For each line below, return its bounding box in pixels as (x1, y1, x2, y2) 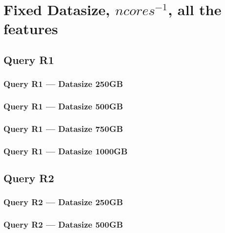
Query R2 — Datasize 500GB (3, 218, 123, 231)
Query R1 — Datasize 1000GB (3, 145, 128, 157)
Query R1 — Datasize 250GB (3, 78, 123, 90)
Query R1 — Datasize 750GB (3, 122, 123, 134)
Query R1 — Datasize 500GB (3, 100, 123, 112)
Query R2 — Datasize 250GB (3, 196, 123, 208)
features (3, 19, 58, 39)
